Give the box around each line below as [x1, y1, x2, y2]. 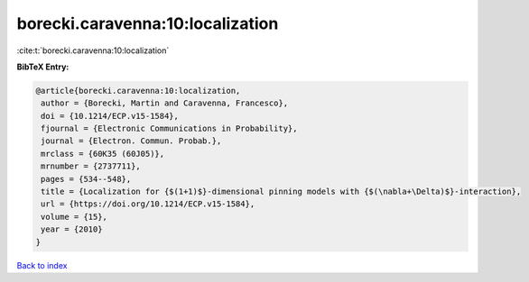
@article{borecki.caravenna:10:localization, [35, 86, 241, 96]
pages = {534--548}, [41, 174, 132, 184]
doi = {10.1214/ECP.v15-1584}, [41, 111, 180, 121]
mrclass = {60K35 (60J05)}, [41, 149, 165, 159]
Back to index [16, 259, 68, 270]
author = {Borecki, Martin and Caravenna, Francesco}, [41, 98, 289, 108]
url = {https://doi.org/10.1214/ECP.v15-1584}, [41, 199, 255, 209]
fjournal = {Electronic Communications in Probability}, [41, 123, 298, 134]
